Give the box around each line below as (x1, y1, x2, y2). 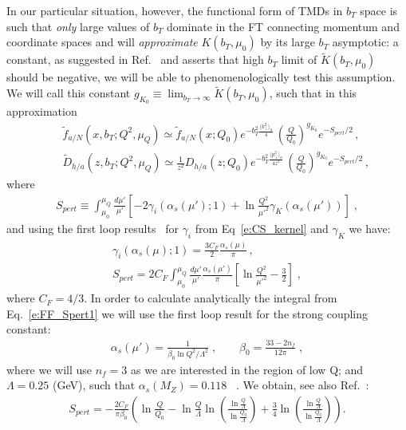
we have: (349, 220, 391, 237)
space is (360, 2, 398, 18)
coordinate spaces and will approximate (6, 34, 198, 50)
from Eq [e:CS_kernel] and (195, 220, 329, 237)
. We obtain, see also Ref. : (235, 377, 369, 393)
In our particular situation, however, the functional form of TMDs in (6, 2, 343, 18)
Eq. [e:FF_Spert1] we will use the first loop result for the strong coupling (6, 305, 369, 322)
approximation (6, 103, 77, 120)
